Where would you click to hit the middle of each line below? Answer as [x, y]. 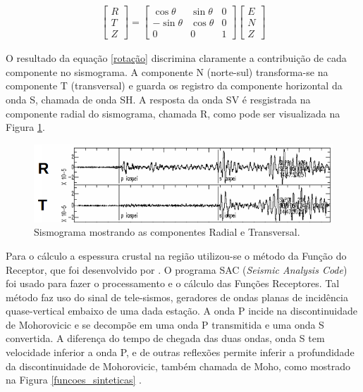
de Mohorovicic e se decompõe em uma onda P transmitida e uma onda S [165, 324]
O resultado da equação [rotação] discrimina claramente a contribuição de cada [176, 58]
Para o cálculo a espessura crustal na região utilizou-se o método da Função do [176, 255]
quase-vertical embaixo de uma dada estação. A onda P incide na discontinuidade [182, 311]
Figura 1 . [25, 127]
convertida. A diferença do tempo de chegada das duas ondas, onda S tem [165, 338]
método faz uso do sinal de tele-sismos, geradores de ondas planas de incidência [177, 297]
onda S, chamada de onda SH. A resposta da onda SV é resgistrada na [158, 99]
